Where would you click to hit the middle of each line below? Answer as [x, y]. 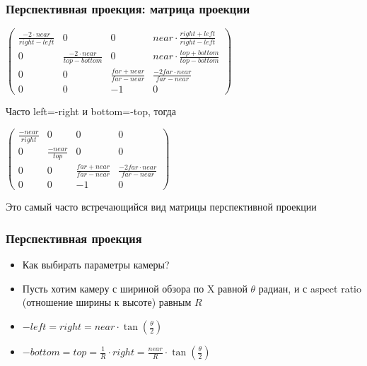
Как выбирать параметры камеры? [96, 265]
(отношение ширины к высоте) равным [107, 302]
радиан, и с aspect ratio [310, 288]
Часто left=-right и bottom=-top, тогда [91, 111]
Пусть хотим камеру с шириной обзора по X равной [135, 288]
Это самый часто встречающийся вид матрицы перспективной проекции [161, 207]
